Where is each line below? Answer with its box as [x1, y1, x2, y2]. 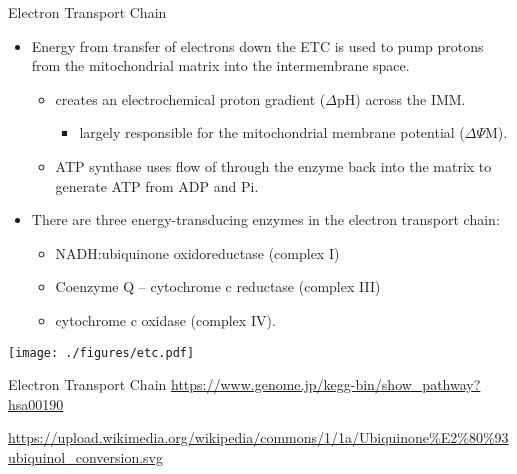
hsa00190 [8, 393, 64, 414]
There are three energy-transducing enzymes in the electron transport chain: [31, 209, 500, 230]
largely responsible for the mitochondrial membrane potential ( [79, 122, 465, 143]
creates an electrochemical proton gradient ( [55, 88, 326, 109]
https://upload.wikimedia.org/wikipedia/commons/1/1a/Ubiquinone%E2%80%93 [8, 427, 509, 448]
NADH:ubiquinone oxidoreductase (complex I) [55, 242, 340, 263]
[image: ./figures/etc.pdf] [8, 345, 195, 360]
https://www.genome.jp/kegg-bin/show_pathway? [170, 374, 481, 395]
